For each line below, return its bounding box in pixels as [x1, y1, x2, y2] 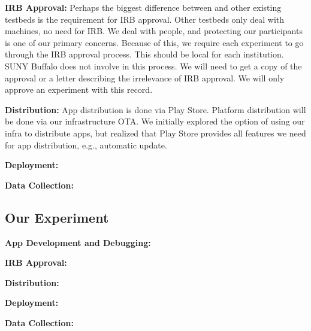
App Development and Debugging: [5, 236, 151, 248]
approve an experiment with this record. [5, 83, 153, 96]
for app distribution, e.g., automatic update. [5, 138, 167, 151]
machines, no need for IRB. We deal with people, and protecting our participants [5, 25, 303, 37]
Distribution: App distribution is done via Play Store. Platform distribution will [5, 103, 306, 116]
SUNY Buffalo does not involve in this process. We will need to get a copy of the [5, 59, 302, 72]
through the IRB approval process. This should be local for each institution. [5, 48, 284, 60]
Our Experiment [5, 208, 109, 226]
